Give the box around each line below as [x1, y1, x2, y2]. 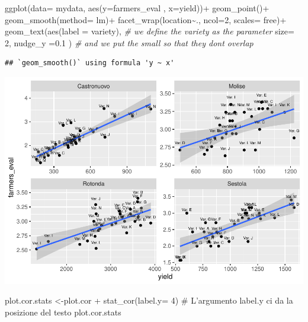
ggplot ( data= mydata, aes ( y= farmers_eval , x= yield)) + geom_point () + [5, 2, 269, 14]
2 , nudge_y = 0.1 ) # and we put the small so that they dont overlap [5, 36, 254, 49]
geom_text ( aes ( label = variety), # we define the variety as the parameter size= [5, 25, 294, 37]
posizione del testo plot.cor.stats [5, 306, 121, 318]
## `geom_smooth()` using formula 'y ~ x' [5, 59, 175, 68]
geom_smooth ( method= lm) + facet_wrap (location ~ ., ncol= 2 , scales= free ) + [5, 13, 287, 25]
